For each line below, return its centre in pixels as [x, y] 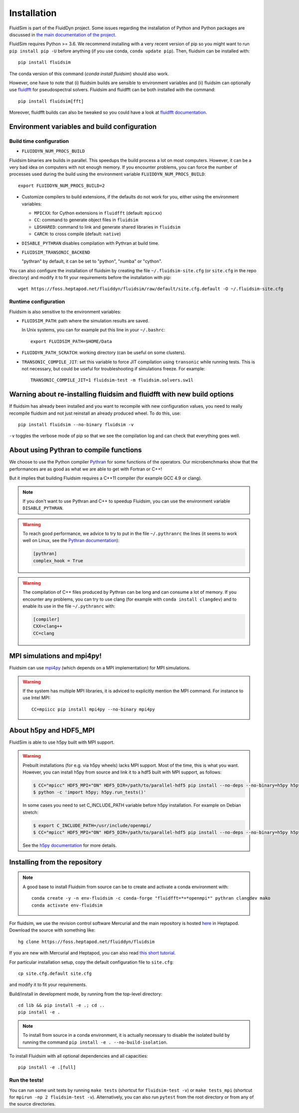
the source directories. [32, 1104]
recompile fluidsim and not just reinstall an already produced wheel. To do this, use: [95, 413]
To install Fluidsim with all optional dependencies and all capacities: [78, 1056]
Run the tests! [27, 1080]
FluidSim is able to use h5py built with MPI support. [62, 742]
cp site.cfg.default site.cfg [55, 973]
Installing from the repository [56, 862]
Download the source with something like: [52, 930]
